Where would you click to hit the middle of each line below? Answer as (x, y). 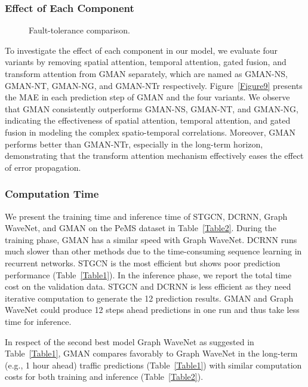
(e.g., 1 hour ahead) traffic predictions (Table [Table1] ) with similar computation (153, 365)
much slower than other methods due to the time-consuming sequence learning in (153, 251)
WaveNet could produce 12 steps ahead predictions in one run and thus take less (152, 310)
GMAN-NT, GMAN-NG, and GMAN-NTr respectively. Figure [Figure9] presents (154, 85)
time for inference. (38, 321)
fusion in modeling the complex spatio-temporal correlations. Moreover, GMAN (150, 132)
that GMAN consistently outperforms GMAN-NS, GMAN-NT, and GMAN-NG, (152, 108)
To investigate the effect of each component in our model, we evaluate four (141, 50)
